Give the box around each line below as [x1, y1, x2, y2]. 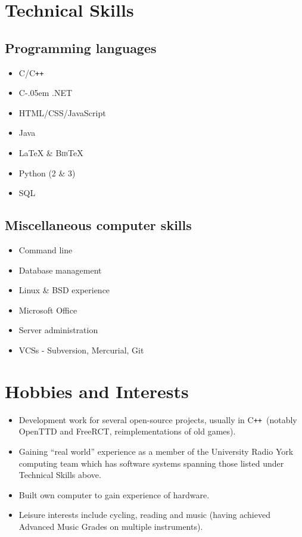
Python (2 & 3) [18, 166, 76, 179]
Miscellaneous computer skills [5, 216, 192, 234]
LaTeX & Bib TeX [18, 147, 83, 159]
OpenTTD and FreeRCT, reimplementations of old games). [18, 425, 236, 437]
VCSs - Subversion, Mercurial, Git [18, 343, 144, 356]
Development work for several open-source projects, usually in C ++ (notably [18, 413, 297, 426]
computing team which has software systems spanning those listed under [18, 457, 284, 469]
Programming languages [5, 38, 157, 57]
